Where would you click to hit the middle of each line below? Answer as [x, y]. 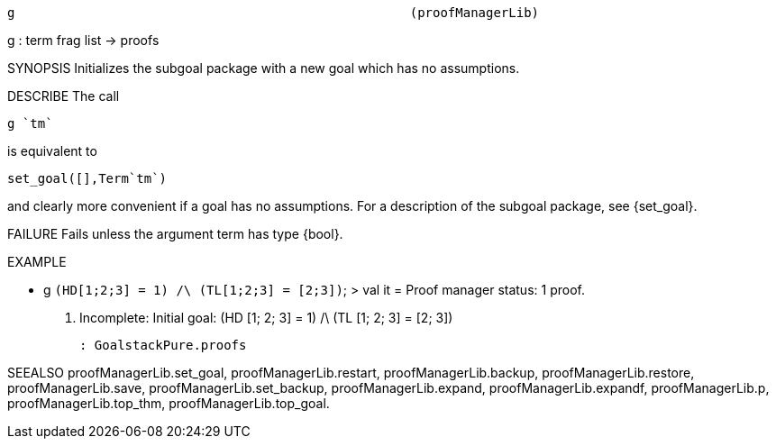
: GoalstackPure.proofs [163, 345]
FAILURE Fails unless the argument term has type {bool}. [175, 234]
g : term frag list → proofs [83, 40]
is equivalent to [52, 151]
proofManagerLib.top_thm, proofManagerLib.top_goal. [169, 403]
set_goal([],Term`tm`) [87, 178]
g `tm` [30, 123]
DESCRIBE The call [64, 96]
